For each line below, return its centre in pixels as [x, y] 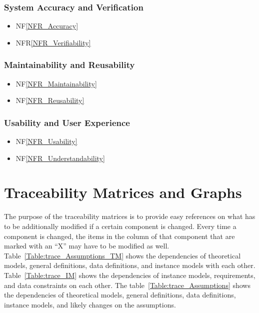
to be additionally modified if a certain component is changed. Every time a [120, 226]
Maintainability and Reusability [69, 65]
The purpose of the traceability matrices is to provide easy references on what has [130, 216]
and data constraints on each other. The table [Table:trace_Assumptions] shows [127, 285]
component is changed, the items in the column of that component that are [119, 236]
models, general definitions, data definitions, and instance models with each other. [130, 265]
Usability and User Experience [67, 122]
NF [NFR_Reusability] [50, 100]
